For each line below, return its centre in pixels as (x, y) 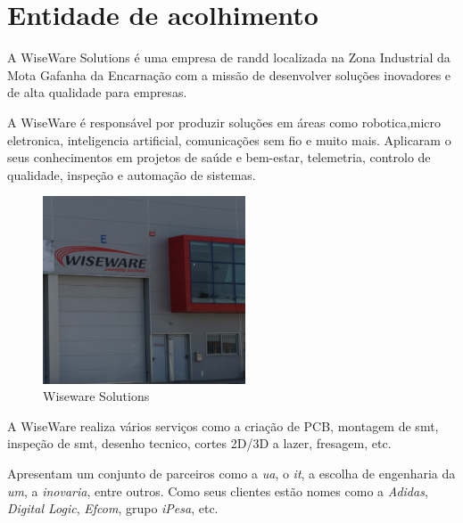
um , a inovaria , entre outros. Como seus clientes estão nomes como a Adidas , (218, 490)
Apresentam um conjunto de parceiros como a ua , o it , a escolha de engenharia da (231, 474)
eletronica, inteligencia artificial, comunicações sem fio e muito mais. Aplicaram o (229, 139)
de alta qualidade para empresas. (97, 92)
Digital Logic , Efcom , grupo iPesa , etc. (113, 508)
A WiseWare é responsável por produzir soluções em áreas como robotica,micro (224, 122)
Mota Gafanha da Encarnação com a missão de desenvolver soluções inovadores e (229, 74)
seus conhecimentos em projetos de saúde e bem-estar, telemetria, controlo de (219, 157)
